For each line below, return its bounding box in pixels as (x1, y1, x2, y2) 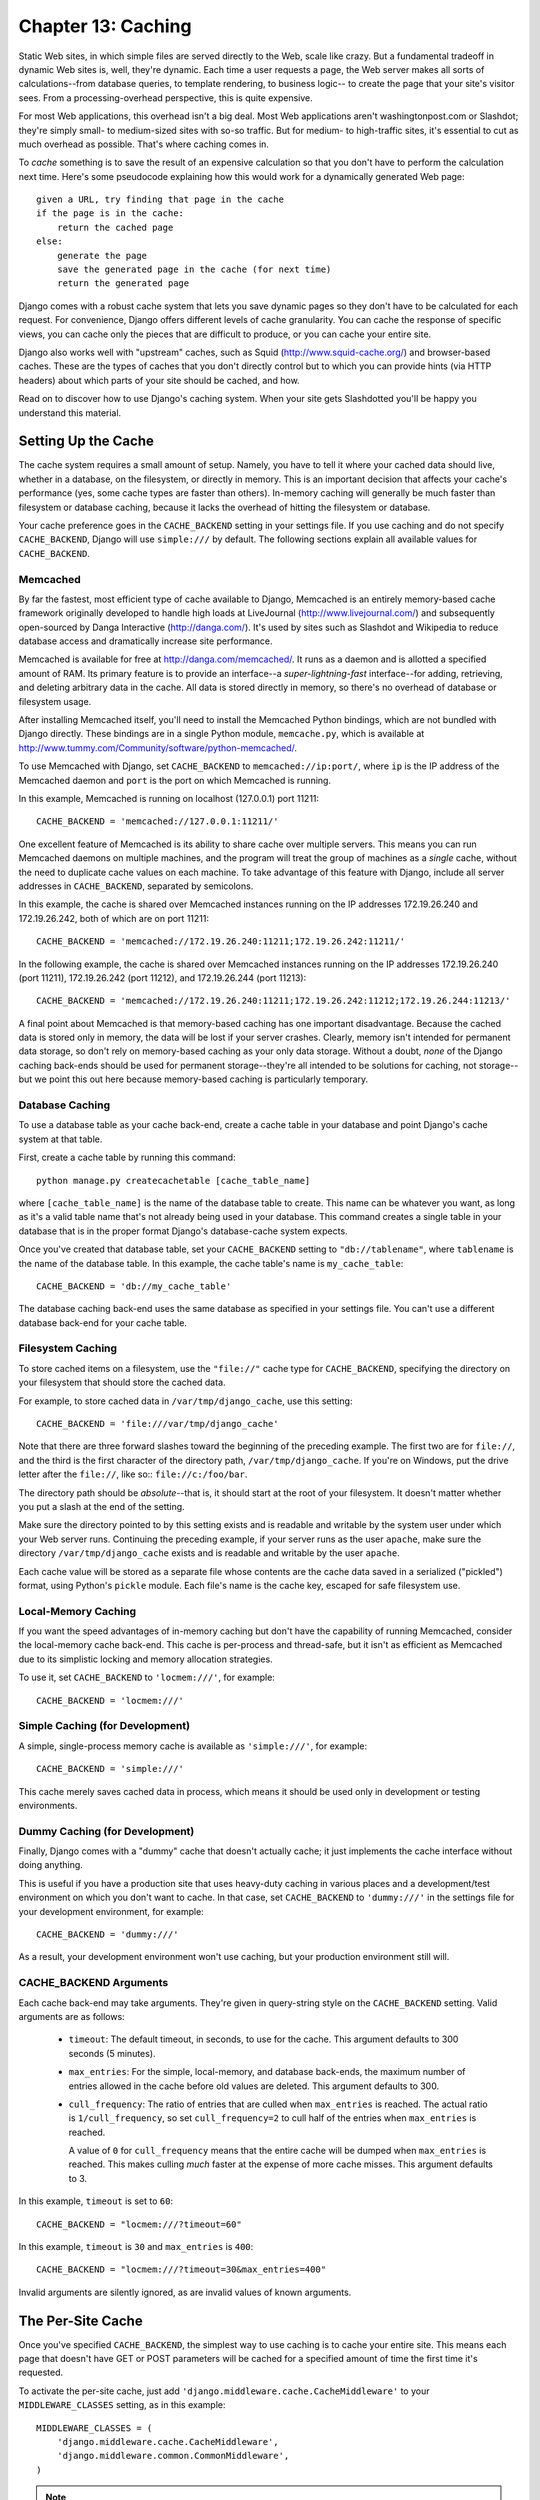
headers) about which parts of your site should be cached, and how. (18, 374, 300, 386)
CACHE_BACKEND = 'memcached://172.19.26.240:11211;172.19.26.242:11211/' (36, 936, 406, 947)
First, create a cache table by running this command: (18, 1151, 236, 1164)
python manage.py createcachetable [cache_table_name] (36, 1175, 311, 1186)
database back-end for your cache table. (18, 1316, 187, 1329)
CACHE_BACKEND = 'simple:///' (36, 1763, 185, 1775)
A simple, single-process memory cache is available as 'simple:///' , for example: (18, 1740, 368, 1752)
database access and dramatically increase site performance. (18, 635, 273, 647)
